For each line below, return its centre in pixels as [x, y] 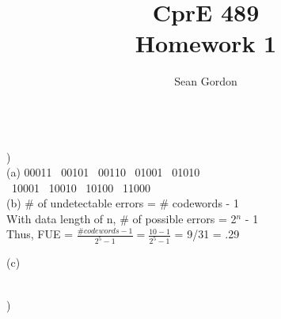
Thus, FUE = [40, 234]
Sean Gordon [206, 81]
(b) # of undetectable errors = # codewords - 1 [123, 203]
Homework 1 [206, 43]
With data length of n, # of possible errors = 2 [122, 218]
